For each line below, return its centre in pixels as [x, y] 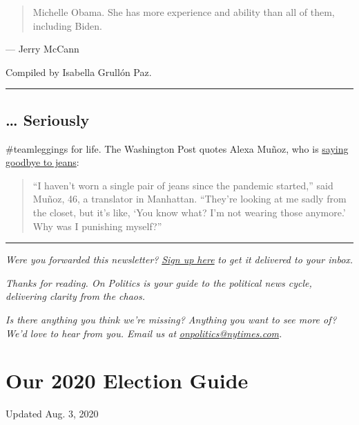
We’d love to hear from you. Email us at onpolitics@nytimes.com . [144, 333]
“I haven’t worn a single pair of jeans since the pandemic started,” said [183, 185]
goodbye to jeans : [42, 162]
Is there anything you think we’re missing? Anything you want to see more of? [171, 319]
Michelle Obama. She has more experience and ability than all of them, [184, 12]
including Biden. [67, 25]
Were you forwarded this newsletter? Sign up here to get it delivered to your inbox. [179, 259]
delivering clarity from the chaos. [76, 296]
